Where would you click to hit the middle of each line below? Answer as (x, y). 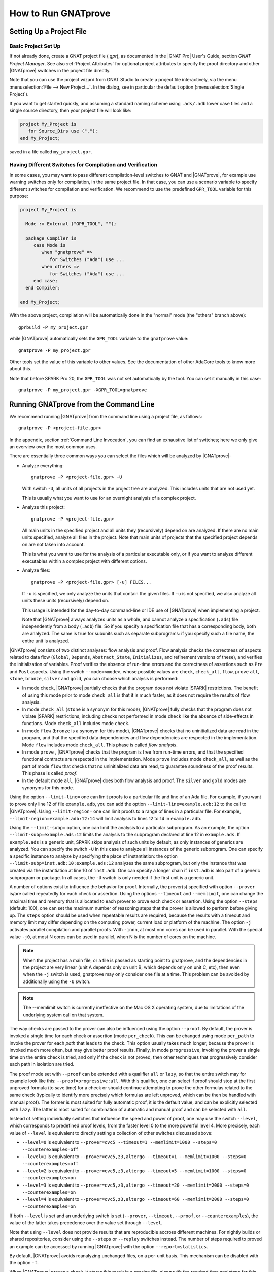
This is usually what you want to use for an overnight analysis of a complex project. (109, 498)
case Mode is (49, 245)
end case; (45, 281)
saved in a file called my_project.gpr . (51, 151)
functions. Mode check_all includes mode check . (76, 724)
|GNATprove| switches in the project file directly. (60, 71)
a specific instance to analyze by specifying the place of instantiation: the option (93, 856)
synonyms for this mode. (48, 787)
